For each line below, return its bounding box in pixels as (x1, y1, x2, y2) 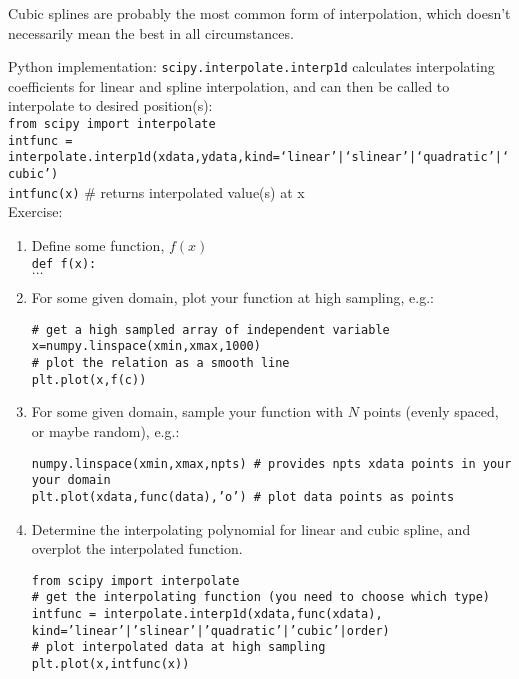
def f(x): (31, 256, 97, 271)
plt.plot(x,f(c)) (31, 372, 147, 387)
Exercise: (8, 201, 63, 222)
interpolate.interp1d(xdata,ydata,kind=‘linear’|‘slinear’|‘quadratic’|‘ (8, 150, 510, 165)
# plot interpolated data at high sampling (31, 640, 326, 655)
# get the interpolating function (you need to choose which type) (31, 590, 490, 605)
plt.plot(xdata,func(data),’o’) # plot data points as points (31, 489, 455, 504)
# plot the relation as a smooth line (31, 356, 290, 371)
